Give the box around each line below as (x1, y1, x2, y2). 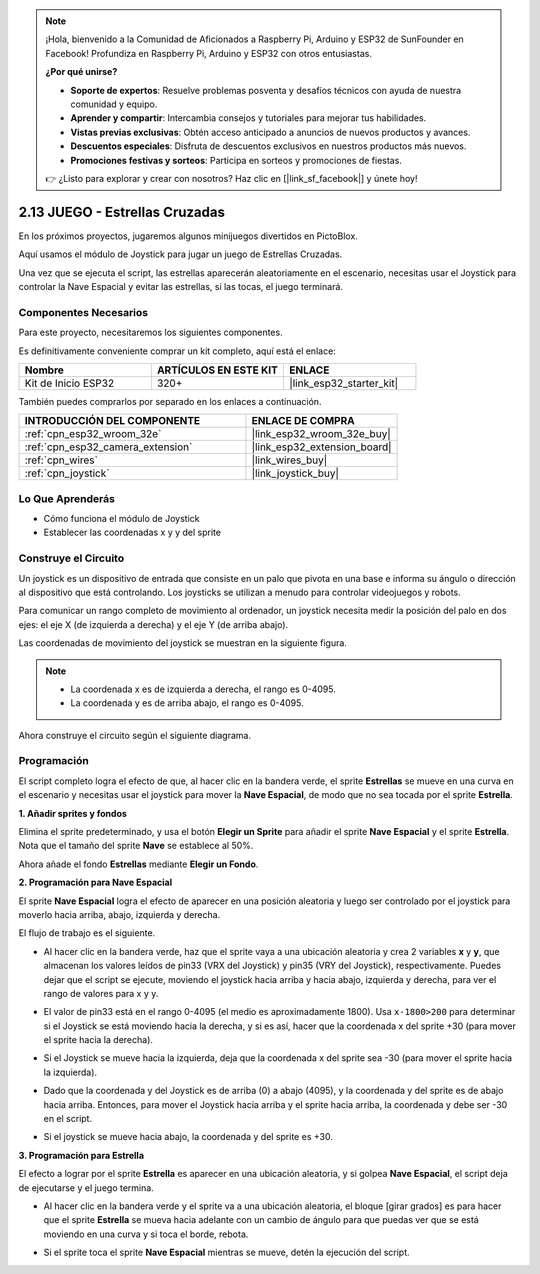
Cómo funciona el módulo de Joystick (43, 513, 200, 525)
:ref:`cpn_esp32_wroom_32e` (24, 427, 162, 441)
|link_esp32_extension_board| (251, 440, 392, 454)
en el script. (43, 1113, 93, 1125)
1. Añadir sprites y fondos (18, 807, 127, 819)
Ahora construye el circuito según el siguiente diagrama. (18, 729, 252, 741)
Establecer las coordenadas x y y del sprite (43, 526, 222, 539)
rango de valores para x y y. (43, 987, 159, 999)
